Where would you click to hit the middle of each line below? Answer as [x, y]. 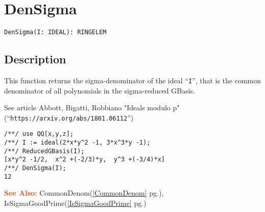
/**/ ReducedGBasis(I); [44, 151]
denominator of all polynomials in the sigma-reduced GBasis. [100, 90]
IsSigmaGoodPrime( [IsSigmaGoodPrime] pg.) [75, 203]
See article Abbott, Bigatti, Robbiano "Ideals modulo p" [92, 108]
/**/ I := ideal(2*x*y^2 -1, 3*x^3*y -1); [77, 143]
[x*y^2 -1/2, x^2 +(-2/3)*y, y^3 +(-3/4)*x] [85, 160]
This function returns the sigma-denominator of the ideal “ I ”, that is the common [133, 80]
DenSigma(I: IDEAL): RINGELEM [55, 32]
